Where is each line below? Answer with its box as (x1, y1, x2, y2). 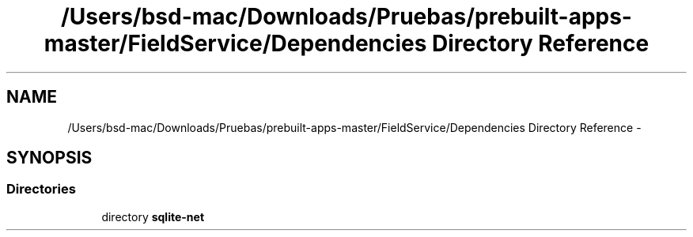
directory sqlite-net (101, 209, 205, 224)
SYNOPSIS (6, 148, 93, 168)
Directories (6, 181, 76, 197)
